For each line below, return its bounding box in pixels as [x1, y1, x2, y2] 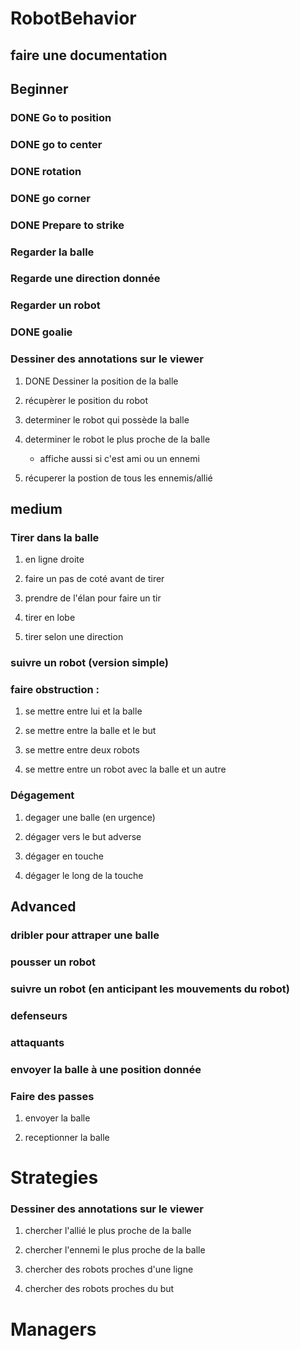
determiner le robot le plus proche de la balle [24, 433, 211, 445]
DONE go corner [10, 191, 91, 205]
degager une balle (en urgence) [24, 811, 156, 823]
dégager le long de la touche [24, 869, 144, 881]
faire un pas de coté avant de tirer [24, 573, 165, 585]
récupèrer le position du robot [24, 394, 148, 406]
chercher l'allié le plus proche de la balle [24, 1225, 192, 1237]
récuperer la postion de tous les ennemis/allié [24, 472, 213, 484]
